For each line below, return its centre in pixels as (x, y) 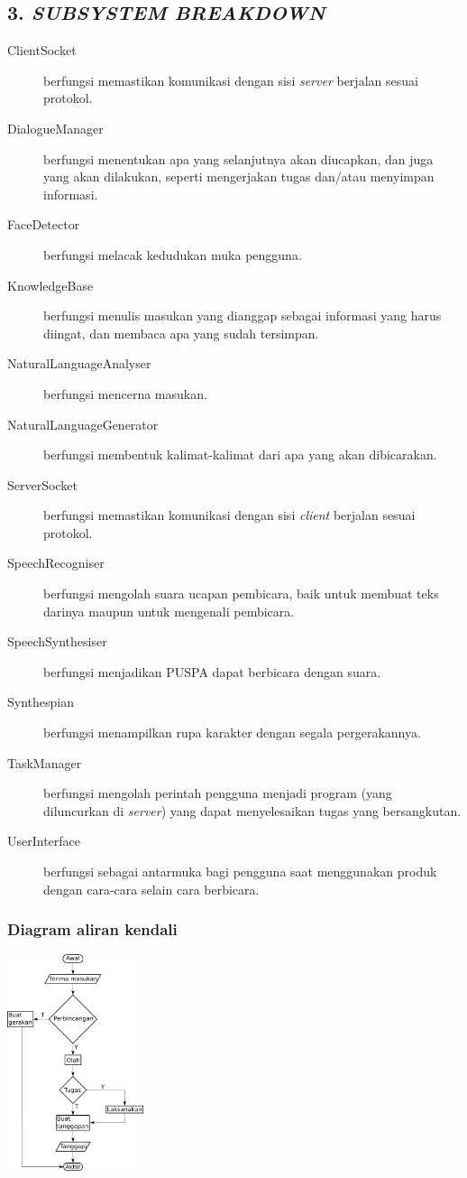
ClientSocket (42, 50)
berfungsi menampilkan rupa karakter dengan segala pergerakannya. (232, 733)
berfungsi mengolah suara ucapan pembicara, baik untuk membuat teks (241, 594)
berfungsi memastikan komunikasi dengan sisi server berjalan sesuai (231, 80)
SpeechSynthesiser (57, 641)
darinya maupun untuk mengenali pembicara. (169, 611)
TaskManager (45, 762)
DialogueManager (55, 128)
